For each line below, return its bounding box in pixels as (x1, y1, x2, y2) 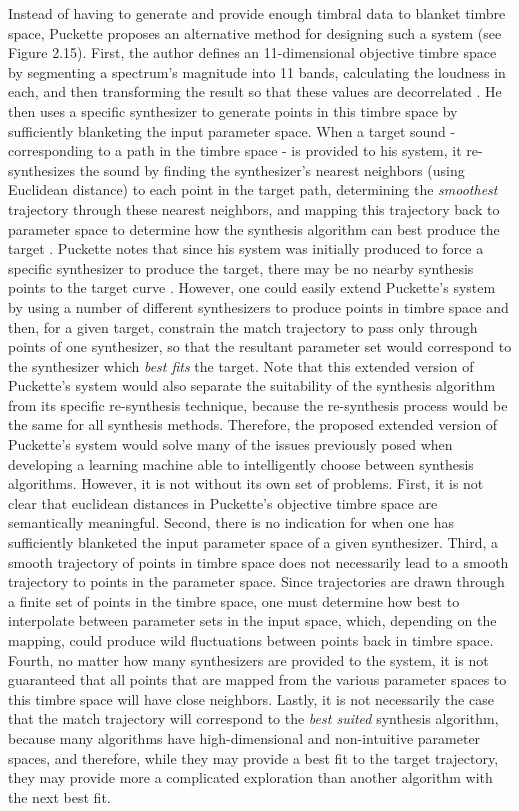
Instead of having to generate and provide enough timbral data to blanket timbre (8, 3, 506, 23)
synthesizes (8, 159, 76, 180)
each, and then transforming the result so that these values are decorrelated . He (8, 81, 502, 102)
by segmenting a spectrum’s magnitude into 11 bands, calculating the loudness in (8, 61, 506, 82)
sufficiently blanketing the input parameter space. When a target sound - (8, 120, 456, 141)
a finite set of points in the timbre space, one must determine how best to (8, 590, 460, 611)
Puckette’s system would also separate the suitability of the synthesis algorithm (8, 375, 496, 396)
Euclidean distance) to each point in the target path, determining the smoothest (8, 179, 498, 200)
